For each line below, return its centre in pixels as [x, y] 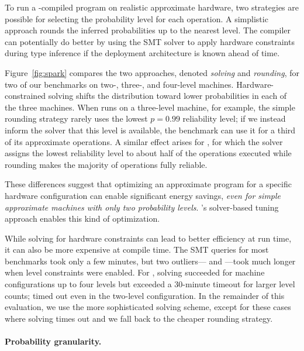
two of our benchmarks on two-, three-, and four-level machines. [119, 84]
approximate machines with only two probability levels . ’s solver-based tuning [142, 207]
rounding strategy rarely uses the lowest [76, 118]
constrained [25, 96]
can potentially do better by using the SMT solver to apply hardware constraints [150, 41]
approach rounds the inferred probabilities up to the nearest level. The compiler [148, 30]
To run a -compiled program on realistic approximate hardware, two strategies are [152, 7]
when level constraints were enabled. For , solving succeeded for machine [135, 272]
